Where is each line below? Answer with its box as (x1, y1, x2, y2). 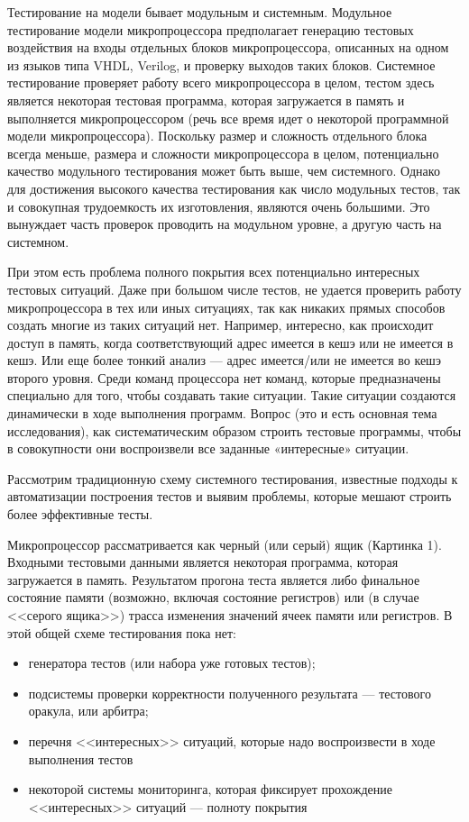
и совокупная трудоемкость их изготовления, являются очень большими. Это (7, 196, 430, 215)
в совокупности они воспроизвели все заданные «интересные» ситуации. (7, 439, 409, 458)
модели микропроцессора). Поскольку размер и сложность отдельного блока (7, 126, 428, 145)
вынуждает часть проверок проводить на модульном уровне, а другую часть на (7, 215, 442, 233)
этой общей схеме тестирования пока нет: (7, 623, 236, 642)
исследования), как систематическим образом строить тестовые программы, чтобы (7, 421, 462, 440)
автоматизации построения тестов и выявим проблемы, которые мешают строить (7, 487, 452, 506)
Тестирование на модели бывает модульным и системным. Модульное (7, 3, 392, 21)
